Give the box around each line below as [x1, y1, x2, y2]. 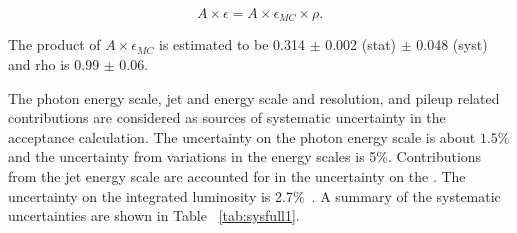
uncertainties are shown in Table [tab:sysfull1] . [8, 205, 300, 226]
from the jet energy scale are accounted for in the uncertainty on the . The [8, 166, 466, 187]
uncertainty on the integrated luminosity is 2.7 [8, 185, 293, 206]
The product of [8, 34, 101, 55]
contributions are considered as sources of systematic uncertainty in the [8, 107, 446, 128]
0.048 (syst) [416, 34, 488, 55]
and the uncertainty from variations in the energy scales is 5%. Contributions [8, 146, 482, 167]
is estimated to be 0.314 [159, 34, 305, 55]
